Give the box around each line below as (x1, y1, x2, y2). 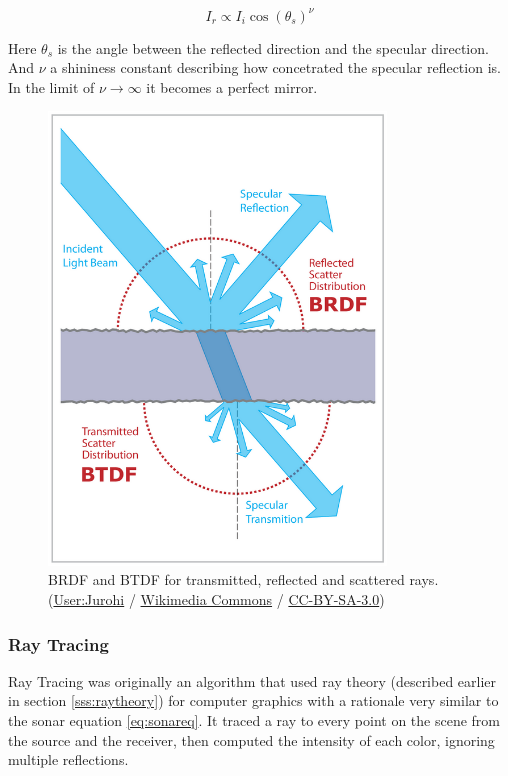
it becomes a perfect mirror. (146, 76, 318, 97)
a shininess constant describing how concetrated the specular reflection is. (50, 57, 501, 78)
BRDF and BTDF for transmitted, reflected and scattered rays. (48, 569, 439, 590)
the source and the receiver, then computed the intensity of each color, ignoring (8, 729, 495, 750)
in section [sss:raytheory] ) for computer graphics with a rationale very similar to (8, 690, 499, 711)
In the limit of (8, 76, 95, 97)
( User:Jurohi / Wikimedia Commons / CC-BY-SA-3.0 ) (48, 588, 385, 609)
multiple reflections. (8, 749, 129, 770)
